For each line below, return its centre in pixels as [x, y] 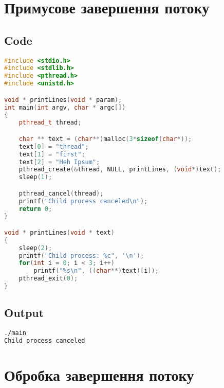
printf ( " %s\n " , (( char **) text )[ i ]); [96, 271]
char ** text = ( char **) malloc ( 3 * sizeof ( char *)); [105, 139]
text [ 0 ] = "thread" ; [54, 146]
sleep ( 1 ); [35, 177]
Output [24, 313]
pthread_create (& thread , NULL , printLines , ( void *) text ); [120, 170]
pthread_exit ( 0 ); [48, 279]
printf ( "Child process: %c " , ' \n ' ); [81, 255]
